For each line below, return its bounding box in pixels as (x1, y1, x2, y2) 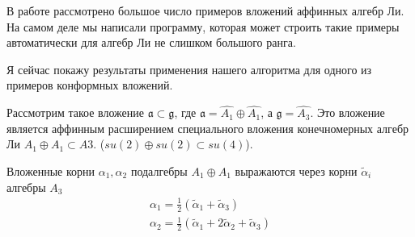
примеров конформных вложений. (6, 77, 173, 94)
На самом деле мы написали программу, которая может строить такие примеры (6, 18, 400, 35)
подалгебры (130, 162, 188, 179)
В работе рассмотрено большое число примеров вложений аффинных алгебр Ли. (6, 2, 404, 19)
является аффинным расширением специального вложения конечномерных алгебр (6, 119, 409, 136)
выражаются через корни (235, 162, 358, 179)
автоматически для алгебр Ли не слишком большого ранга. (6, 34, 296, 51)
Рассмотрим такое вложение (6, 104, 145, 121)
